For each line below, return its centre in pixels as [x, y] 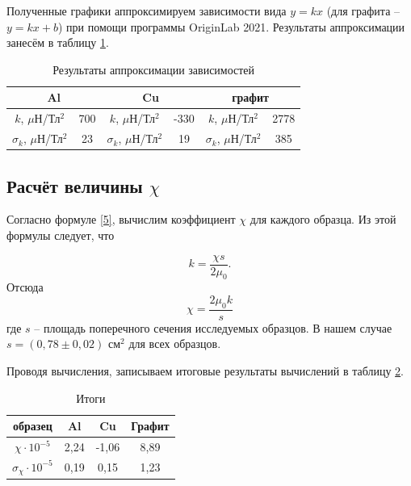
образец [33, 426]
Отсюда [25, 287]
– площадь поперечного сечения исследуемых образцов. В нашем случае [213, 327]
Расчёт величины [75, 185]
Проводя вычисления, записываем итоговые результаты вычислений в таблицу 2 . [205, 371]
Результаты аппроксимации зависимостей [154, 69]
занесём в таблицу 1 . [58, 42]
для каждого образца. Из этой [323, 219]
